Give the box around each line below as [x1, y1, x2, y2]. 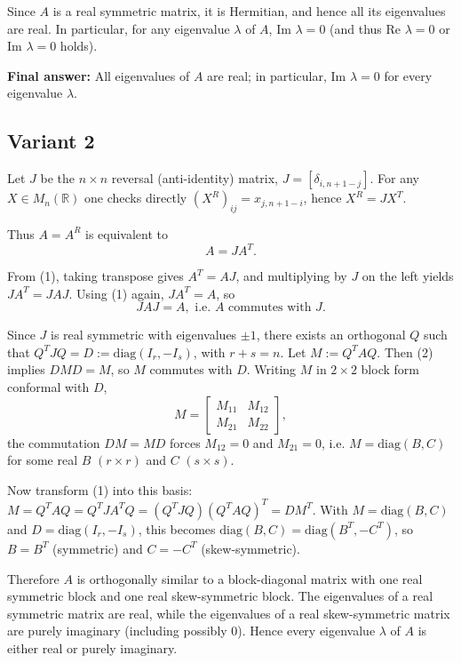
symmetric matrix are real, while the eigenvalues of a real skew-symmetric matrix [7, 603, 450, 622]
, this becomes [138, 519, 216, 538]
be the [40, 169, 76, 188]
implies [7, 360, 45, 379]
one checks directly [84, 188, 187, 207]
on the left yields [362, 267, 454, 285]
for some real [7, 451, 78, 469]
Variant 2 [7, 127, 95, 155]
